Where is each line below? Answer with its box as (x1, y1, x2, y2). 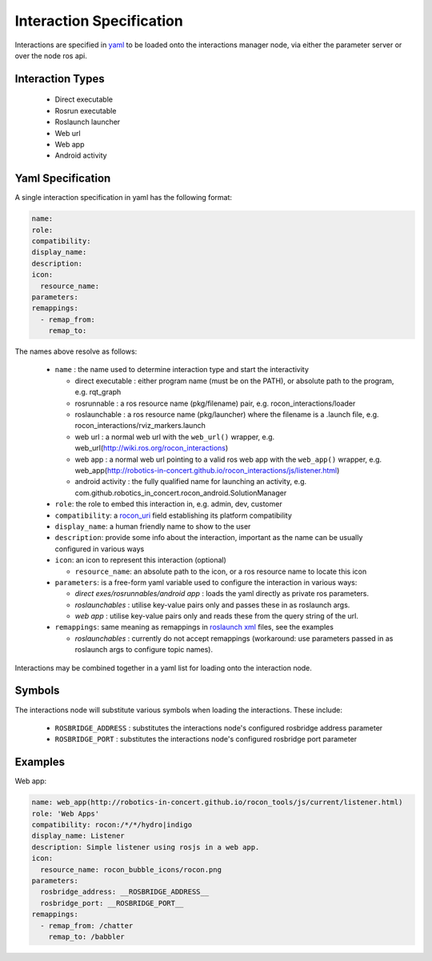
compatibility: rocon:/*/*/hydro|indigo (31, 820, 192, 829)
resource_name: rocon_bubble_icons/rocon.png (40, 865, 222, 874)
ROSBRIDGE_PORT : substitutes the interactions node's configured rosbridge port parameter (54, 735, 358, 744)
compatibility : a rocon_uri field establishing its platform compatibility (54, 511, 292, 520)
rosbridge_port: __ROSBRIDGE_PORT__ (40, 899, 184, 907)
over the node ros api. (14, 50, 87, 60)
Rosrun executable (54, 106, 117, 115)
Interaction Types (14, 72, 105, 86)
